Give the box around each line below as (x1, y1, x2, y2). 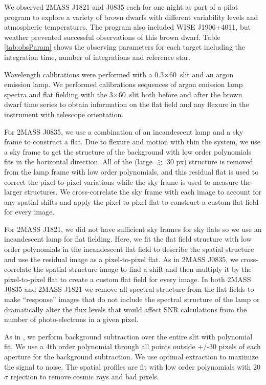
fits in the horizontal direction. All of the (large (4, 156, 152, 167)
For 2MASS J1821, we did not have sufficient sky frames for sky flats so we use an (4, 223, 262, 234)
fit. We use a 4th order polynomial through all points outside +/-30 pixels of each (4, 341, 261, 352)
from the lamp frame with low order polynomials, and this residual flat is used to (4, 166, 259, 177)
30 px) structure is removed (166, 156, 253, 167)
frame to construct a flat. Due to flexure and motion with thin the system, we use (4, 136, 261, 147)
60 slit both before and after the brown (118, 89, 242, 99)
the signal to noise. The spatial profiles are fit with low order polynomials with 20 (4, 361, 261, 372)
